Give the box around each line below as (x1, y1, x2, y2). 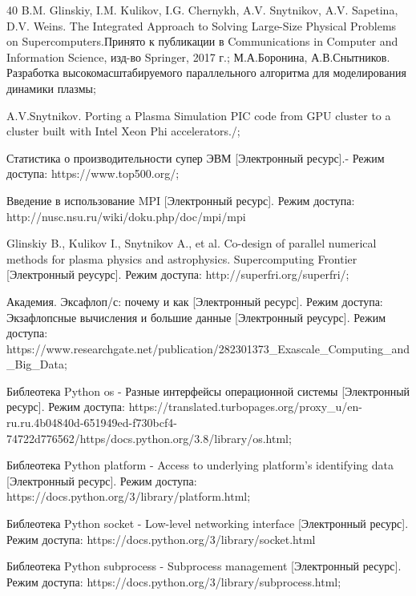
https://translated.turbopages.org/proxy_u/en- (128, 398, 362, 415)
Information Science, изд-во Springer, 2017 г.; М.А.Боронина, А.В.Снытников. (6, 48, 390, 65)
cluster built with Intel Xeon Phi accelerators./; (6, 123, 240, 139)
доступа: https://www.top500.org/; (6, 165, 180, 182)
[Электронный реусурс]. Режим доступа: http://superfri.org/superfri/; (6, 266, 349, 283)
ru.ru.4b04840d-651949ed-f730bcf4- (6, 414, 177, 431)
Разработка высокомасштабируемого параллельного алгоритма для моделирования (6, 64, 406, 81)
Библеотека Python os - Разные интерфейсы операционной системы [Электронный (6, 382, 410, 399)
